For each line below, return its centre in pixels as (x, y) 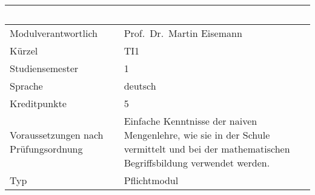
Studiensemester (44, 68)
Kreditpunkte (38, 103)
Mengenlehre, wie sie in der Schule (197, 135)
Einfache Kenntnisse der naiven (191, 121)
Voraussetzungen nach (57, 135)
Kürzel (24, 51)
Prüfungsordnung (46, 149)
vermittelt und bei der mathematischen (207, 149)
